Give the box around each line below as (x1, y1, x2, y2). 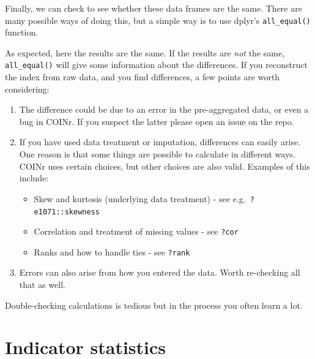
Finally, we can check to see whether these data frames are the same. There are (5, 2, 302, 14)
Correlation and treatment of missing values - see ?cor (34, 225, 239, 238)
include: (19, 172, 49, 184)
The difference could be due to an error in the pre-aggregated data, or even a (19, 103, 309, 116)
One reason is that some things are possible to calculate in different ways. (19, 148, 295, 161)
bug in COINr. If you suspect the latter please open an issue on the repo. (19, 115, 294, 127)
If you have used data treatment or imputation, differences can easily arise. (19, 135, 301, 148)
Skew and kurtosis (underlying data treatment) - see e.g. (34, 192, 246, 205)
